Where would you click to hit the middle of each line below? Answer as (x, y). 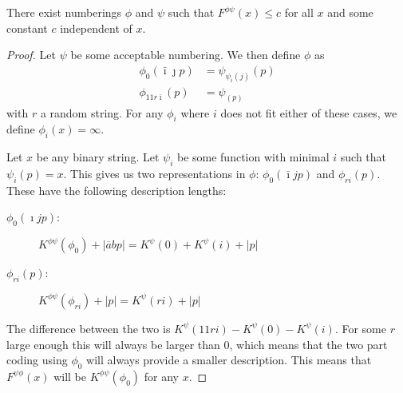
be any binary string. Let (98, 157)
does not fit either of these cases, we (309, 112)
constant (27, 28)
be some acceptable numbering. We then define (186, 55)
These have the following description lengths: (117, 190)
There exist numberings (64, 12)
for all (299, 12)
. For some (360, 328)
